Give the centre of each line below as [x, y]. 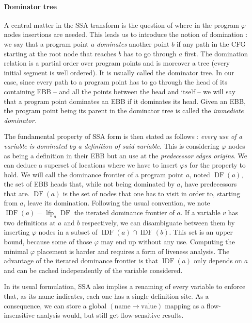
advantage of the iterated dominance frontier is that [81, 261]
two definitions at [30, 222]
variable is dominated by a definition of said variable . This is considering [112, 145]
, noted [200, 174]
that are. [17, 193]
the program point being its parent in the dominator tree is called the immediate [124, 110]
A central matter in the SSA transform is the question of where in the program [122, 25]
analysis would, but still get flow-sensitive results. [110, 315]
